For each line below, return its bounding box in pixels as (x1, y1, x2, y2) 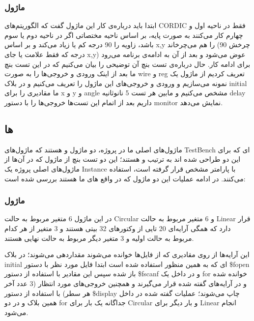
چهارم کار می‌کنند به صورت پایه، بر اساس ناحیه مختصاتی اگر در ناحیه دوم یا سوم (4, 29, 243, 40)
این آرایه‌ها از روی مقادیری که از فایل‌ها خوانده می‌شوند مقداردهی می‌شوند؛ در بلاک (4, 249, 250, 260)
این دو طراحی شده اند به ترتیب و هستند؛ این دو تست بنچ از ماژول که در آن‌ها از (4, 154, 241, 164)
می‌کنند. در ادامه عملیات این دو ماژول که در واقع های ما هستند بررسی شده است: (4, 173, 246, 183)
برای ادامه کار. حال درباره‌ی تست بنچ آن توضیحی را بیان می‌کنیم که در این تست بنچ (4, 58, 251, 69)
